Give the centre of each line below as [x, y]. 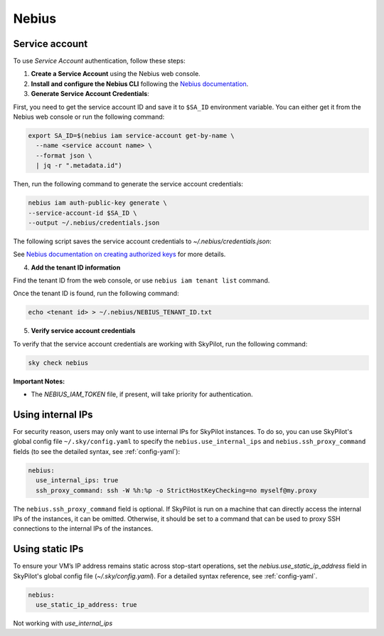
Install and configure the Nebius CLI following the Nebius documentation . [140, 84]
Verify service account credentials [83, 331]
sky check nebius [58, 362]
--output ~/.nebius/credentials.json [94, 223]
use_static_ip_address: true [87, 605]
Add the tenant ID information [76, 267]
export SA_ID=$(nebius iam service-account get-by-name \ [131, 136]
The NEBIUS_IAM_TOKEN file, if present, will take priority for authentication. [142, 394]
